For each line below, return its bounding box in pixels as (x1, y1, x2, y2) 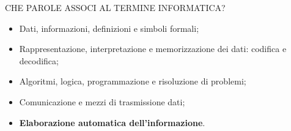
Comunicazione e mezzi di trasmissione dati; (19, 95, 185, 108)
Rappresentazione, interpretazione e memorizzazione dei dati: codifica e (19, 42, 287, 55)
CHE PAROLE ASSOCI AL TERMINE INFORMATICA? (5, 1, 226, 13)
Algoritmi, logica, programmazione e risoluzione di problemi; (19, 75, 246, 88)
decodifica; (19, 54, 59, 67)
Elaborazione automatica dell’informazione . (19, 116, 205, 129)
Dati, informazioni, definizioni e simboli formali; (19, 21, 199, 34)
